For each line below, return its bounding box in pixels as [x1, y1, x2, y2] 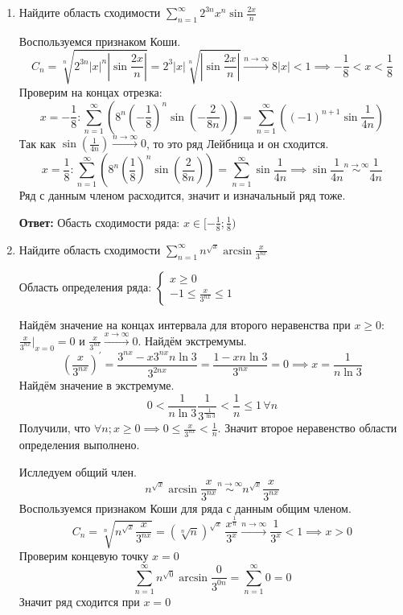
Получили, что [19, 419, 91, 436]
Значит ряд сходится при [19, 593, 140, 610]
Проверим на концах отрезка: [19, 83, 162, 100]
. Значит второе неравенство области [217, 419, 397, 436]
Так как [19, 134, 56, 151]
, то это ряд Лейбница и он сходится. [146, 134, 329, 151]
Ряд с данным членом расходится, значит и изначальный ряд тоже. [19, 187, 346, 204]
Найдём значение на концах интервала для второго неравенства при [19, 316, 351, 332]
